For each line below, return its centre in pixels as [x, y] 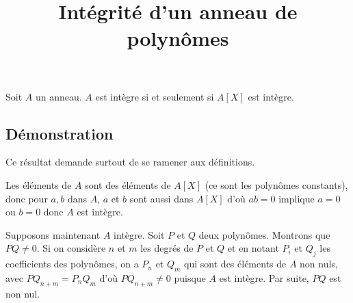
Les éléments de [39, 184]
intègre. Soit [139, 234]
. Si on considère [71, 248]
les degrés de [167, 248]
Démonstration [60, 133]
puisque [190, 277]
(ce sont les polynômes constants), [276, 184]
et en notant [253, 248]
